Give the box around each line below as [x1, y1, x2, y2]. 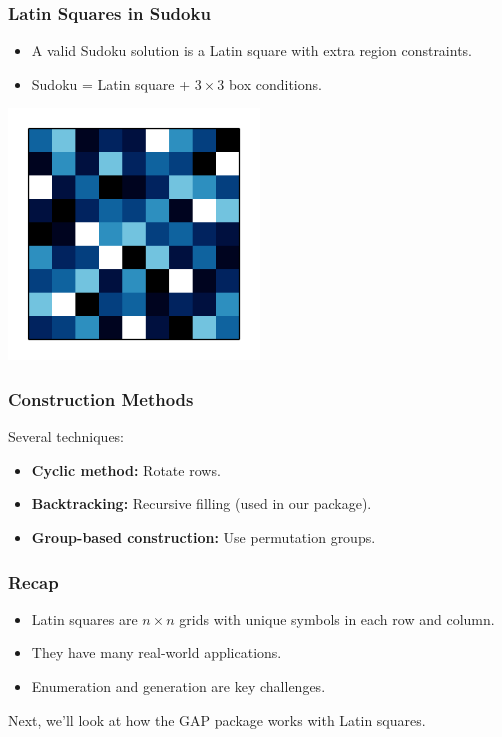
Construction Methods [8, 386, 194, 411]
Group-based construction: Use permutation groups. [31, 527, 376, 547]
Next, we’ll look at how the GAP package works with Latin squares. [8, 709, 426, 730]
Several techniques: [8, 426, 125, 447]
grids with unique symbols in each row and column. [179, 608, 495, 629]
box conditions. [228, 73, 322, 94]
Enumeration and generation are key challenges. [31, 676, 326, 696]
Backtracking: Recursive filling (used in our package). [31, 493, 372, 514]
